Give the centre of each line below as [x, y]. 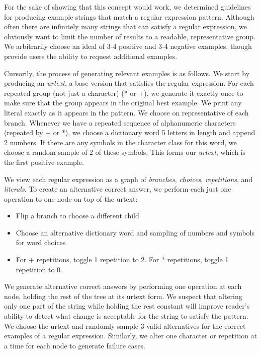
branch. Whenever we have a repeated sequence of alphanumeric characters [120, 122]
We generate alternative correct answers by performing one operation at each [123, 286]
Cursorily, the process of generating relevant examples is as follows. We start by [127, 73]
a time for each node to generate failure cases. [75, 345]
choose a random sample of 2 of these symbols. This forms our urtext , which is [125, 152]
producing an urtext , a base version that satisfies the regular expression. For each [129, 83]
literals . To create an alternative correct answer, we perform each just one [118, 189]
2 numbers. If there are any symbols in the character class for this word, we [120, 142]
